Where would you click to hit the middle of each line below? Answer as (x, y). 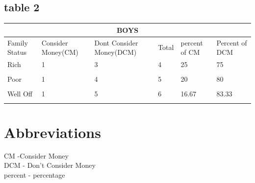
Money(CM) (60, 52)
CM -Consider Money (36, 155)
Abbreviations (52, 132)
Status (17, 52)
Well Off (20, 94)
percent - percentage (35, 174)
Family (18, 42)
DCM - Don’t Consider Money (50, 165)
